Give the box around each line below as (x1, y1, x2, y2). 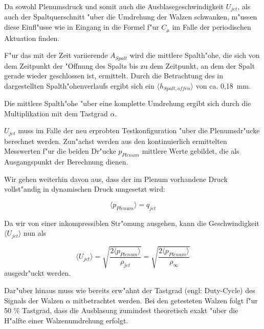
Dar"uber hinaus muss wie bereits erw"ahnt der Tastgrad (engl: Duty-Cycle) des (4, 284, 255, 295)
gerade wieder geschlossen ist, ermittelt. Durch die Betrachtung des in (4, 70, 223, 81)
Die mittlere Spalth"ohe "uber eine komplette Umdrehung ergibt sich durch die (4, 98, 251, 109)
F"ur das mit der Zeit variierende (4, 50, 108, 60)
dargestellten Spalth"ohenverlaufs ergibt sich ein (4, 80, 155, 91)
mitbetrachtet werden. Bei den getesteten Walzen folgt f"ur (73, 295, 258, 305)
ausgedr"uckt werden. (4, 268, 71, 278)
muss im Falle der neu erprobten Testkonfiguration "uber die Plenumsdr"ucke (18, 125, 260, 136)
